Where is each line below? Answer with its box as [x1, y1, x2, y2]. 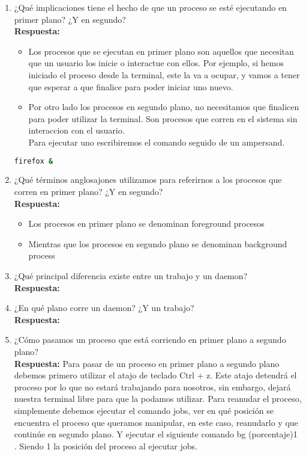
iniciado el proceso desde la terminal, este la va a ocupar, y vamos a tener [28, 68, 300, 81]
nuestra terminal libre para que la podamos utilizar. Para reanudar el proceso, [14, 392, 302, 405]
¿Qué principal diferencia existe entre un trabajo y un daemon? [14, 269, 248, 282]
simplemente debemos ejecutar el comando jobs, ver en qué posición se [14, 404, 274, 416]
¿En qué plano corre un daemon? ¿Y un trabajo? [14, 301, 194, 314]
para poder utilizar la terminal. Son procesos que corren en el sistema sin [28, 112, 298, 125]
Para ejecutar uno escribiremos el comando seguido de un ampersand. [28, 135, 285, 148]
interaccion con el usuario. [28, 124, 125, 137]
